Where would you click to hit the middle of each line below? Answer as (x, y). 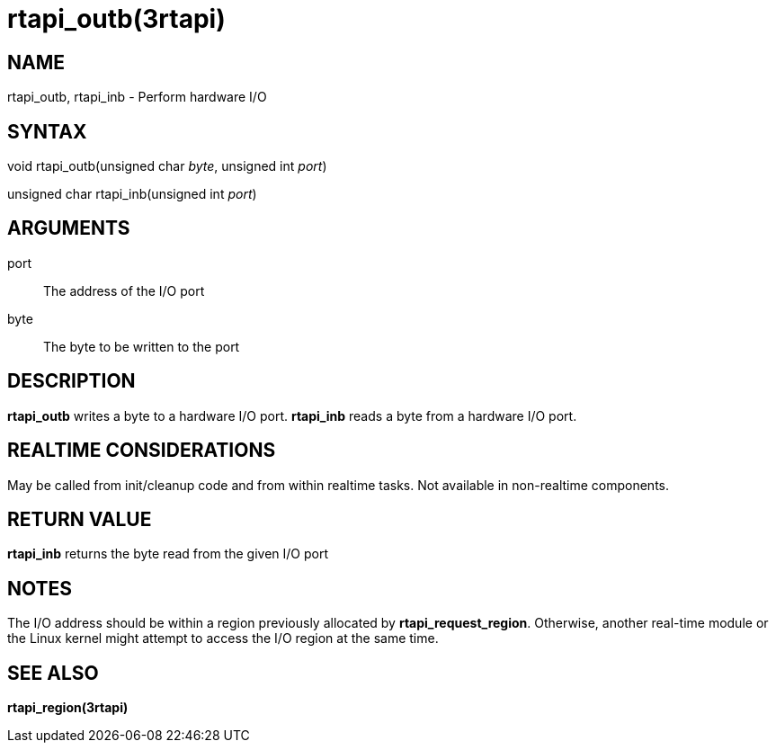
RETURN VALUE (80, 519)
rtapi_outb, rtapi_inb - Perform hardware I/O (137, 97)
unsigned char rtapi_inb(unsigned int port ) (132, 194)
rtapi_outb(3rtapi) (116, 19)
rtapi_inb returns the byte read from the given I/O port (168, 554)
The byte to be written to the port (142, 346)
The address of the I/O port (124, 290)
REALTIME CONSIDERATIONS (142, 451)
